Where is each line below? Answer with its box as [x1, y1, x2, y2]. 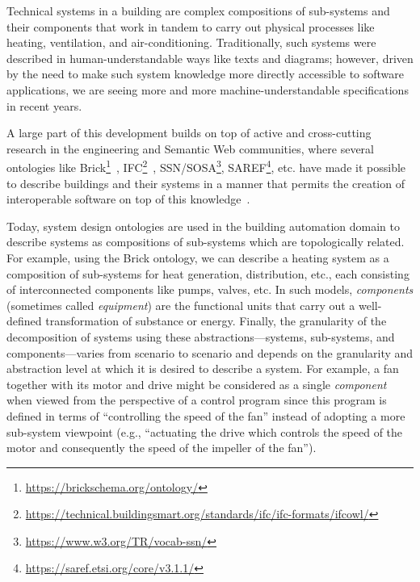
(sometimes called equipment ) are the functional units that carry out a [6, 296, 355, 313]
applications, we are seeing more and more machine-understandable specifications [6, 81, 409, 98]
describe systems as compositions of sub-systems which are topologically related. [6, 233, 405, 250]
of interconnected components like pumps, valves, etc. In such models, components [6, 281, 414, 298]
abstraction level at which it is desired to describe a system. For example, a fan [6, 360, 399, 377]
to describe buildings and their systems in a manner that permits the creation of [6, 174, 405, 191]
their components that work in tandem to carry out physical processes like [6, 18, 375, 35]
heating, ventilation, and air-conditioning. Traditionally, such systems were [6, 34, 376, 51]
